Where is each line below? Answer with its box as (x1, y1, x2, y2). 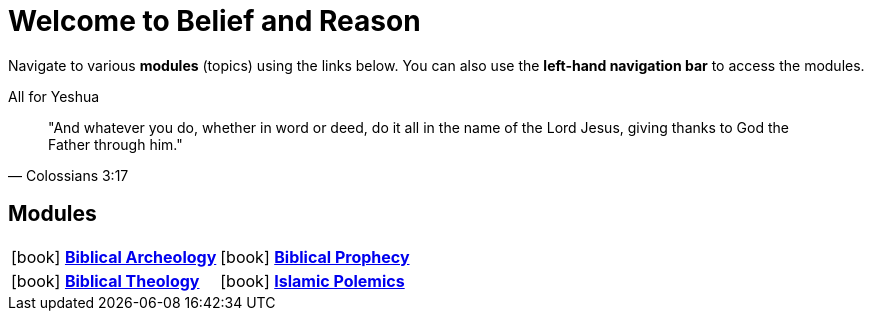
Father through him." (48, 135, 183, 153)
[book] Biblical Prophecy (220, 246, 410, 267)
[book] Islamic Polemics (220, 270, 405, 291)
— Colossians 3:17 (8, 166, 129, 184)
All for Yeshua (8, 87, 100, 105)
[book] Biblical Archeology (11, 246, 217, 267)
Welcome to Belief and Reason (8, 4, 421, 38)
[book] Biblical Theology (11, 270, 200, 291)
